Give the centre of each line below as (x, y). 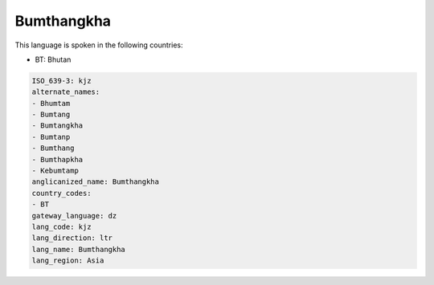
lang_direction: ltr (72, 238)
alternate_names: (66, 92)
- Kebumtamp (55, 171)
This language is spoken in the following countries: (99, 45)
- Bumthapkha (57, 159)
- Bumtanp (51, 137)
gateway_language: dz (74, 216)
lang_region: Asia (68, 261)
